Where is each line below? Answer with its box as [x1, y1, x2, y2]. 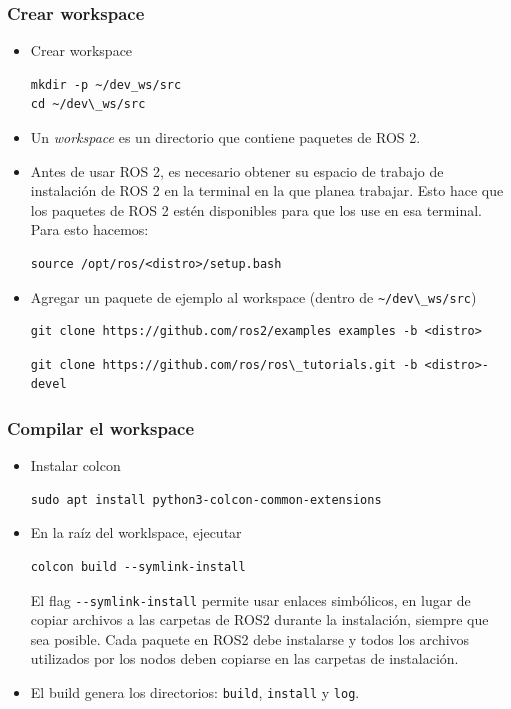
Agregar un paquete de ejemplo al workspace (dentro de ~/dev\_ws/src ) [30, 286, 477, 307]
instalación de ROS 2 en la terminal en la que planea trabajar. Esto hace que [30, 180, 504, 201]
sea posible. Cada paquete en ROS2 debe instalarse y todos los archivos [30, 628, 470, 649]
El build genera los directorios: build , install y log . [30, 682, 360, 703]
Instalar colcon [30, 455, 121, 476]
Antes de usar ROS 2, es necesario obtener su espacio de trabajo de [30, 160, 444, 181]
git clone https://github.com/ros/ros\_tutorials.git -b [30, 357, 418, 372]
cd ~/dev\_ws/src [30, 97, 146, 112]
